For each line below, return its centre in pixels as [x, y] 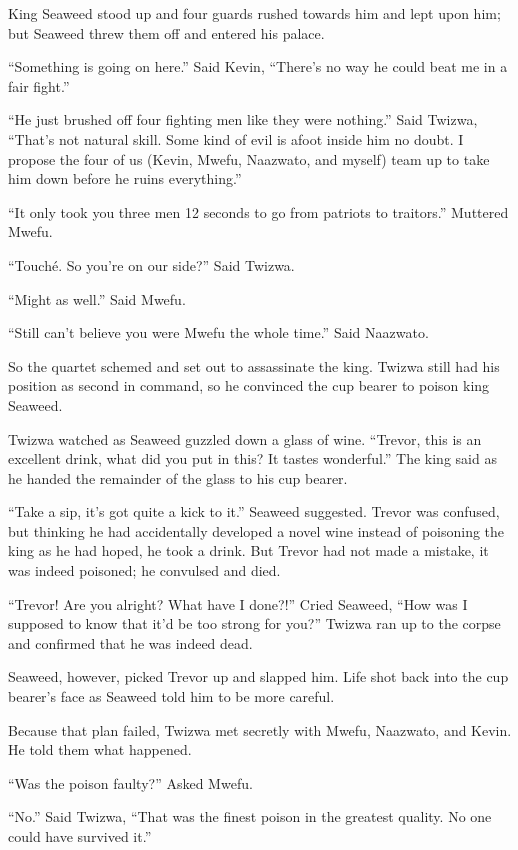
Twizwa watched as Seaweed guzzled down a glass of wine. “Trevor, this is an [245, 438]
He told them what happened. [100, 749]
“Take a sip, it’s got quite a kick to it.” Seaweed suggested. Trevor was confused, [254, 511]
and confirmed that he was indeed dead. [130, 642]
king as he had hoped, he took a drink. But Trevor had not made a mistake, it [248, 550]
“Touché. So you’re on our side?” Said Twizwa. [151, 264]
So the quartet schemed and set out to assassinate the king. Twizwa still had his [254, 365]
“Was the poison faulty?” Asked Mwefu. [130, 782]
